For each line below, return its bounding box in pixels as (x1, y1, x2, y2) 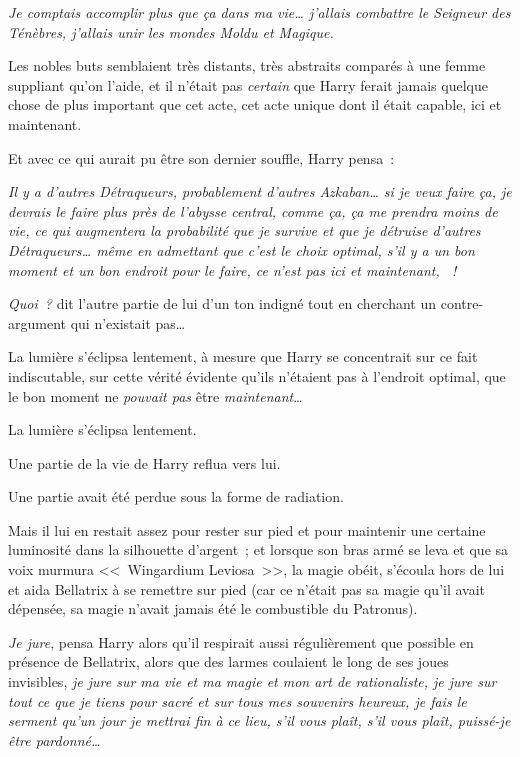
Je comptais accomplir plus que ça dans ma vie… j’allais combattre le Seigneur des (8, 2, 511, 22)
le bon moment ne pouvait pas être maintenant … (8, 385, 303, 406)
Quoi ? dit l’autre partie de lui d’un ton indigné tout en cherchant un (8, 293, 437, 314)
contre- (440, 293, 484, 314)
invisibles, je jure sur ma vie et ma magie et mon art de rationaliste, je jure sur (8, 671, 497, 692)
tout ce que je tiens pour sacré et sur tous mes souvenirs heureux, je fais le (8, 690, 467, 711)
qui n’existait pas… (70, 312, 186, 333)
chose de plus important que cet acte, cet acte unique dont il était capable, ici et (8, 94, 502, 115)
